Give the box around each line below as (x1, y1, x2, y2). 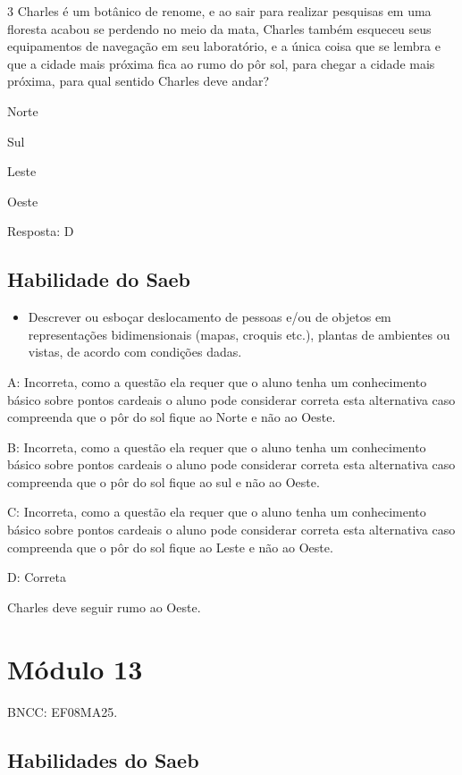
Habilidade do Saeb (7, 265, 191, 293)
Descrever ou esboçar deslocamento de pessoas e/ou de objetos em (28, 307, 391, 326)
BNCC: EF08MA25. (7, 702, 118, 720)
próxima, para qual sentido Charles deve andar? (7, 72, 270, 90)
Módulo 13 (7, 650, 143, 687)
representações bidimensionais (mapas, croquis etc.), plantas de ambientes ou (28, 324, 450, 343)
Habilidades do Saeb (7, 746, 199, 773)
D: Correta (7, 568, 66, 586)
